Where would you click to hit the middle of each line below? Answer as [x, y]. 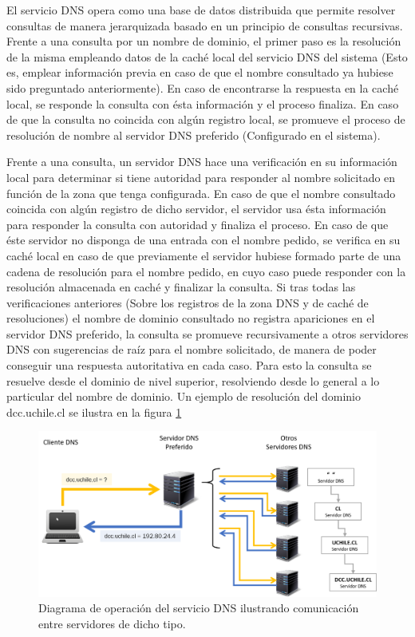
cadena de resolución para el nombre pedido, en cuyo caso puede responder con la [206, 271]
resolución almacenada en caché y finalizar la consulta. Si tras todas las [181, 287]
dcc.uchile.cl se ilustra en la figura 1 [94, 411]
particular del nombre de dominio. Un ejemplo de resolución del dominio [184, 396]
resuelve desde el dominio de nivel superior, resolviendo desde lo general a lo [193, 380]
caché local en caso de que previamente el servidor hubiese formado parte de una [204, 255]
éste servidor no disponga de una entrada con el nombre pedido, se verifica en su [204, 240]
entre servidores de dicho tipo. [112, 624]
